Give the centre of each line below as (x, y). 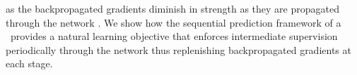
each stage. (29, 63)
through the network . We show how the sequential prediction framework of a (174, 22)
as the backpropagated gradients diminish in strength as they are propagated (172, 8)
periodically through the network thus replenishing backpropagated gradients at (178, 49)
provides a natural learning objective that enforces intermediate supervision (174, 36)
